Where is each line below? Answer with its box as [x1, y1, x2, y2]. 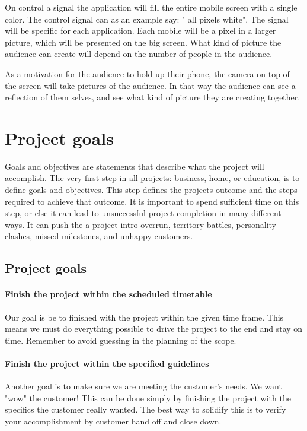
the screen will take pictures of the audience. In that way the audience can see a [5, 79, 296, 91]
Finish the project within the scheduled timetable [5, 288, 212, 300]
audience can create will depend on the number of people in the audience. [5, 47, 273, 60]
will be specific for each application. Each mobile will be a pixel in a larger [5, 24, 276, 37]
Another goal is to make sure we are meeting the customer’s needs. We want [5, 380, 282, 392]
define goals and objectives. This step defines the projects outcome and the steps [5, 183, 298, 196]
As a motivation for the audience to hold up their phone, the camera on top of [5, 67, 290, 80]
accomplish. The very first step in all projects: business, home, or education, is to [5, 172, 300, 184]
